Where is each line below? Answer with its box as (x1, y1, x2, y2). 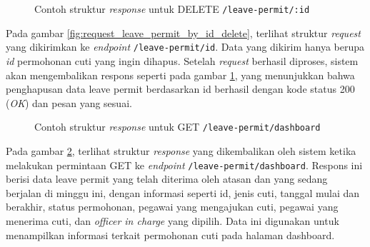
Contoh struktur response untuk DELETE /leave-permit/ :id (34, 1, 310, 16)
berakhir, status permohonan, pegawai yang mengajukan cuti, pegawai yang (6, 199, 339, 214)
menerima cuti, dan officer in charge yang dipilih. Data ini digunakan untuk (6, 213, 339, 228)
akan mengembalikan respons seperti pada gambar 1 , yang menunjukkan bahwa (6, 67, 355, 82)
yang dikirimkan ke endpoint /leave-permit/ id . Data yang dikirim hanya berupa (6, 39, 365, 54)
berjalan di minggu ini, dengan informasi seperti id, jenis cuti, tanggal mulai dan (6, 185, 360, 200)
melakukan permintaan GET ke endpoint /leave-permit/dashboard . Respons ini (6, 157, 363, 172)
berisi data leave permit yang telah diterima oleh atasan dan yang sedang (6, 171, 328, 186)
